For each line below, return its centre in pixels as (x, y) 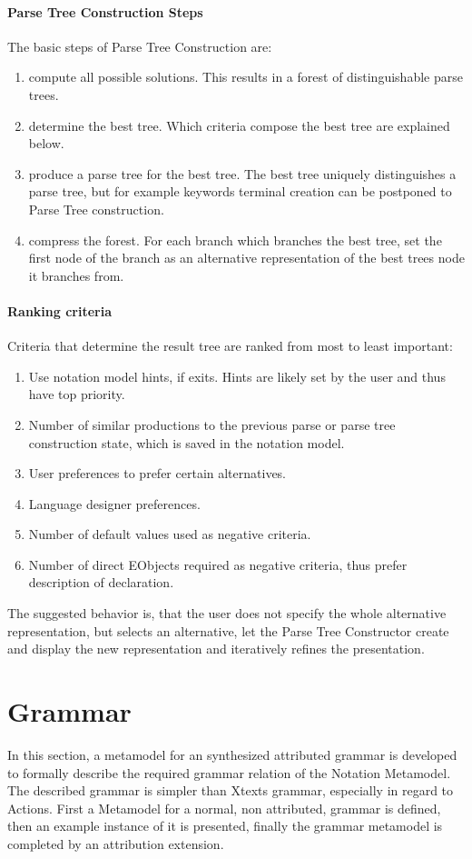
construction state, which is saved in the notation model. (187, 442)
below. (46, 143)
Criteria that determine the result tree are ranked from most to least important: (230, 346)
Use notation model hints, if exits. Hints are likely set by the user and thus (237, 376)
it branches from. (76, 275)
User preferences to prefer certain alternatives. (157, 473)
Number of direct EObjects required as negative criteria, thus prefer (218, 564)
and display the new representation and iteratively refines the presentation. (216, 649)
